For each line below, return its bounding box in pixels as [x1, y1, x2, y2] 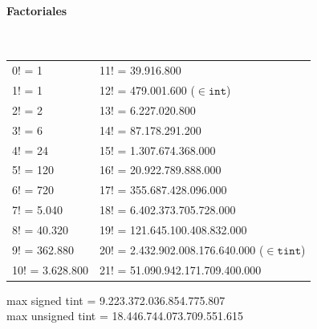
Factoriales [6, 2, 67, 18]
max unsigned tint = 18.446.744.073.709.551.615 [6, 307, 243, 324]
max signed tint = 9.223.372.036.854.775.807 [6, 291, 226, 308]
